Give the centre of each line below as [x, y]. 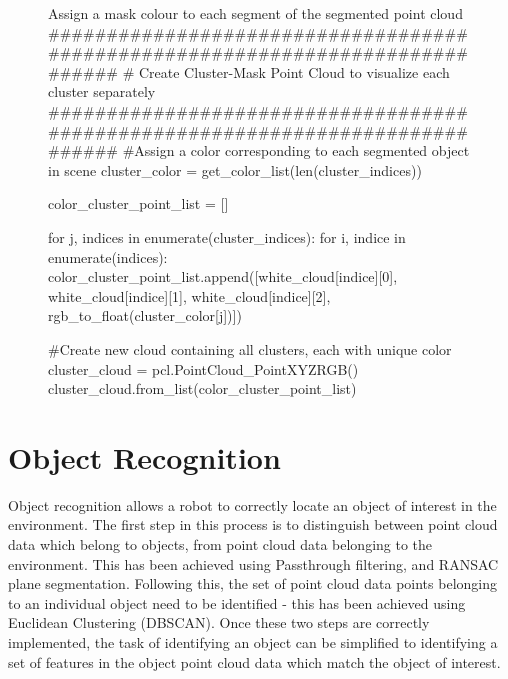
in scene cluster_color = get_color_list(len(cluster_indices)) [235, 169]
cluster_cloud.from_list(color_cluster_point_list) [202, 388]
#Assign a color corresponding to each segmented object [296, 150]
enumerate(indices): [108, 256]
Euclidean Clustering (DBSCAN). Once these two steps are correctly [219, 622]
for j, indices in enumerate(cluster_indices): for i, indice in [227, 236]
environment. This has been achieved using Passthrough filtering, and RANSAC [253, 563]
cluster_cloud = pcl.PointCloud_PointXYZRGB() [203, 368]
